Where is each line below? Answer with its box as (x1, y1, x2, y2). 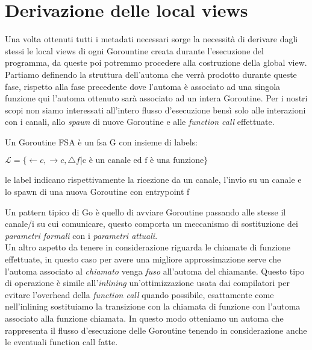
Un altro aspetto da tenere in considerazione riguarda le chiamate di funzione (5, 241, 291, 253)
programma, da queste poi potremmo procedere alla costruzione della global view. (5, 56, 307, 69)
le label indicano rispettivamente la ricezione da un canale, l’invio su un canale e (5, 173, 302, 186)
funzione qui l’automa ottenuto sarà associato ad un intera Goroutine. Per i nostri (5, 92, 308, 104)
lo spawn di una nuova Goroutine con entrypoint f (5, 185, 190, 198)
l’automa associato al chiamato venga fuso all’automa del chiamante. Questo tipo (5, 264, 305, 277)
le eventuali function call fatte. (5, 336, 118, 348)
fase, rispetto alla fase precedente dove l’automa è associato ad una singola (5, 80, 281, 92)
